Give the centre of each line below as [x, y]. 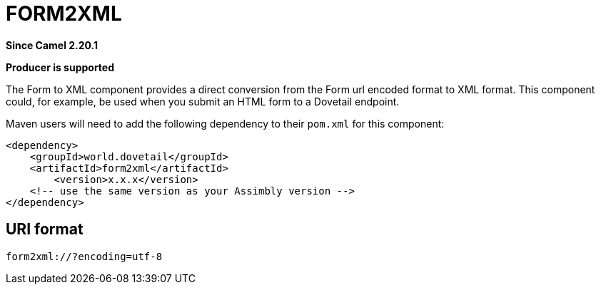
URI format [45, 229]
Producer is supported [60, 67]
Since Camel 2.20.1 [52, 45]
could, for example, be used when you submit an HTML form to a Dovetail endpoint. [203, 101]
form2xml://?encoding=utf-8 [84, 256]
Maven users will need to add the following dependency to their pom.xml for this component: [225, 123]
